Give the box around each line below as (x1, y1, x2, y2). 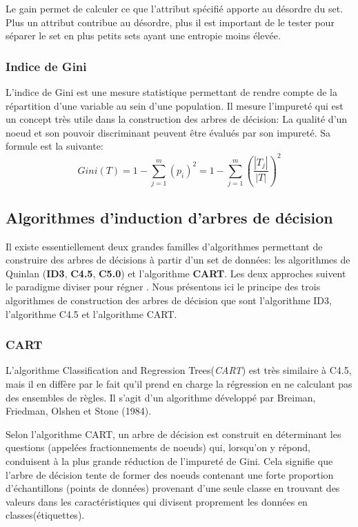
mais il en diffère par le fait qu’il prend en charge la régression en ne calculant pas (6, 376, 352, 390)
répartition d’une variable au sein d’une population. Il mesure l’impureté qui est (6, 98, 344, 112)
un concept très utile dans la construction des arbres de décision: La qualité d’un (6, 112, 348, 126)
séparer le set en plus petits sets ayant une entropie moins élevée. (6, 28, 281, 43)
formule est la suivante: (6, 139, 103, 153)
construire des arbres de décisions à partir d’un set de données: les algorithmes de (6, 252, 350, 267)
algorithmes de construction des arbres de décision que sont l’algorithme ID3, (6, 292, 332, 307)
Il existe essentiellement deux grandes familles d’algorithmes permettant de (6, 239, 323, 253)
